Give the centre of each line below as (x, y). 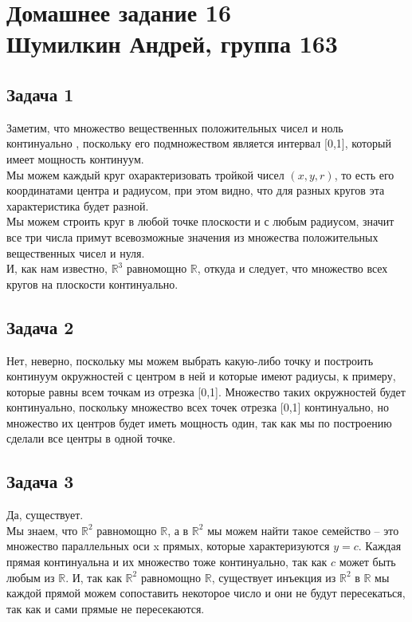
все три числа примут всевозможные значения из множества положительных (192, 236)
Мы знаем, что (42, 530)
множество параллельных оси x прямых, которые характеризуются (168, 546)
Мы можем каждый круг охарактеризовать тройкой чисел (145, 174)
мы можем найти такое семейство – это (303, 530)
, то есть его (364, 174)
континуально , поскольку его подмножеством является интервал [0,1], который (199, 143)
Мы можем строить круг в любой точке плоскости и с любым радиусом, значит (200, 221)
